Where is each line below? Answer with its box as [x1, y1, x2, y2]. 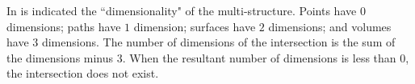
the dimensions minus [6, 49, 114, 66]
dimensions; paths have [6, 18, 121, 34]
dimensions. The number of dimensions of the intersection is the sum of [41, 34, 396, 50]
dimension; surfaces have [133, 18, 256, 34]
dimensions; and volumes [268, 18, 392, 34]
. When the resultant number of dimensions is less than [122, 49, 396, 66]
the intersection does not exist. [6, 65, 159, 82]
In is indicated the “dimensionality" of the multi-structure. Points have [6, 2, 357, 18]
